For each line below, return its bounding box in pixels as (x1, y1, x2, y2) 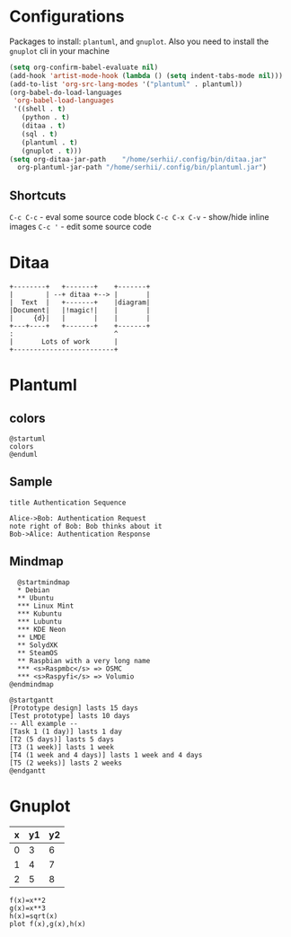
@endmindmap (9, 679, 54, 688)
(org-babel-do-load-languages (9, 88, 123, 97)
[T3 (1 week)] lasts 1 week (9, 742, 115, 751)
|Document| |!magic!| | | (9, 306, 151, 315)
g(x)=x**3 (9, 904, 47, 913)
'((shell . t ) (13, 105, 66, 114)
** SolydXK (17, 640, 58, 650)
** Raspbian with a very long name (17, 656, 151, 665)
